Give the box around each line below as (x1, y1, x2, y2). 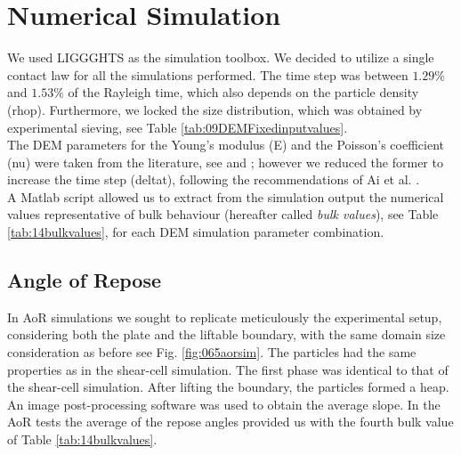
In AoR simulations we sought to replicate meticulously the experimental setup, (7, 307, 442, 326)
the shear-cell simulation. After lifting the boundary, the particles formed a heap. (7, 378, 449, 396)
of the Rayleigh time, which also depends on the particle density (68, 83, 419, 102)
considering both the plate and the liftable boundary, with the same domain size (7, 325, 446, 344)
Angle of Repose (7, 266, 161, 294)
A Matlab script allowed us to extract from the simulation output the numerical (7, 187, 444, 206)
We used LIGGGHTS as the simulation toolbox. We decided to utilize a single (7, 48, 434, 67)
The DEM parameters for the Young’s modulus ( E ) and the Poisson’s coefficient (7, 135, 445, 154)
